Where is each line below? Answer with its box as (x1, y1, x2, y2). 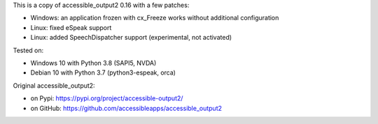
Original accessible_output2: (13, 81, 95, 90)
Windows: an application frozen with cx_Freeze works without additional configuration (30, 14, 279, 22)
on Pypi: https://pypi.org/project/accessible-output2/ (30, 94, 183, 102)
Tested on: (13, 46, 44, 54)
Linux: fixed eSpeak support (30, 23, 112, 31)
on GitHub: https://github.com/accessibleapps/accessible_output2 (30, 104, 223, 112)
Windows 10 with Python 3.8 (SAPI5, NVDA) (30, 59, 157, 67)
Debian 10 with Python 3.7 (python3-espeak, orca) (30, 68, 176, 77)
